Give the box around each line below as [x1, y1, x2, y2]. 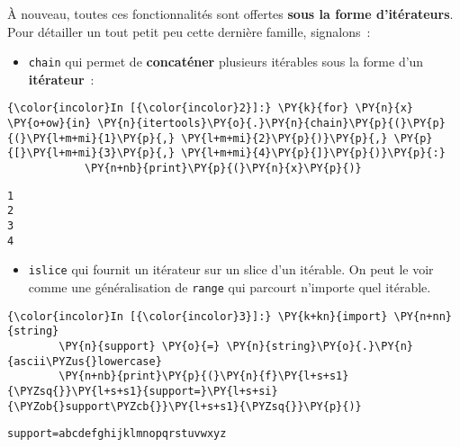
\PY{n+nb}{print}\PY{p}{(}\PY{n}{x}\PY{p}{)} [84, 162, 362, 175]
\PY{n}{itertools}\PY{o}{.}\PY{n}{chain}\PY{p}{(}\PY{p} [97, 117, 446, 130]
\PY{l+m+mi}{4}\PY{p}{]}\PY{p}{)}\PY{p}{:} [181, 147, 446, 160]
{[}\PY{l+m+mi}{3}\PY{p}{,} [7, 147, 176, 160]
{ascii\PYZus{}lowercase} [7, 354, 162, 368]
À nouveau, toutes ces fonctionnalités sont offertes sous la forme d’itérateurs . [7, 4, 454, 22]
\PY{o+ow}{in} [7, 117, 92, 130]
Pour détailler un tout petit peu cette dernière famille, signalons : [7, 22, 371, 40]
